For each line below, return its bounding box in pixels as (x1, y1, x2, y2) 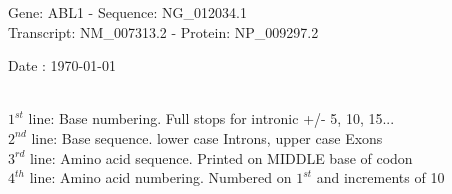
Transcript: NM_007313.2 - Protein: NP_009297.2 (8, 21, 319, 42)
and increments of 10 (316, 167, 445, 188)
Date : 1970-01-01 (8, 55, 116, 76)
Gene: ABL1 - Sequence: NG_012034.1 (8, 2, 247, 22)
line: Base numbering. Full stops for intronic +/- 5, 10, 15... (28, 108, 395, 129)
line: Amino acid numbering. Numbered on (29, 167, 292, 188)
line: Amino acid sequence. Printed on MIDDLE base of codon (29, 147, 413, 168)
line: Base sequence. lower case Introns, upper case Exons (31, 127, 383, 148)
